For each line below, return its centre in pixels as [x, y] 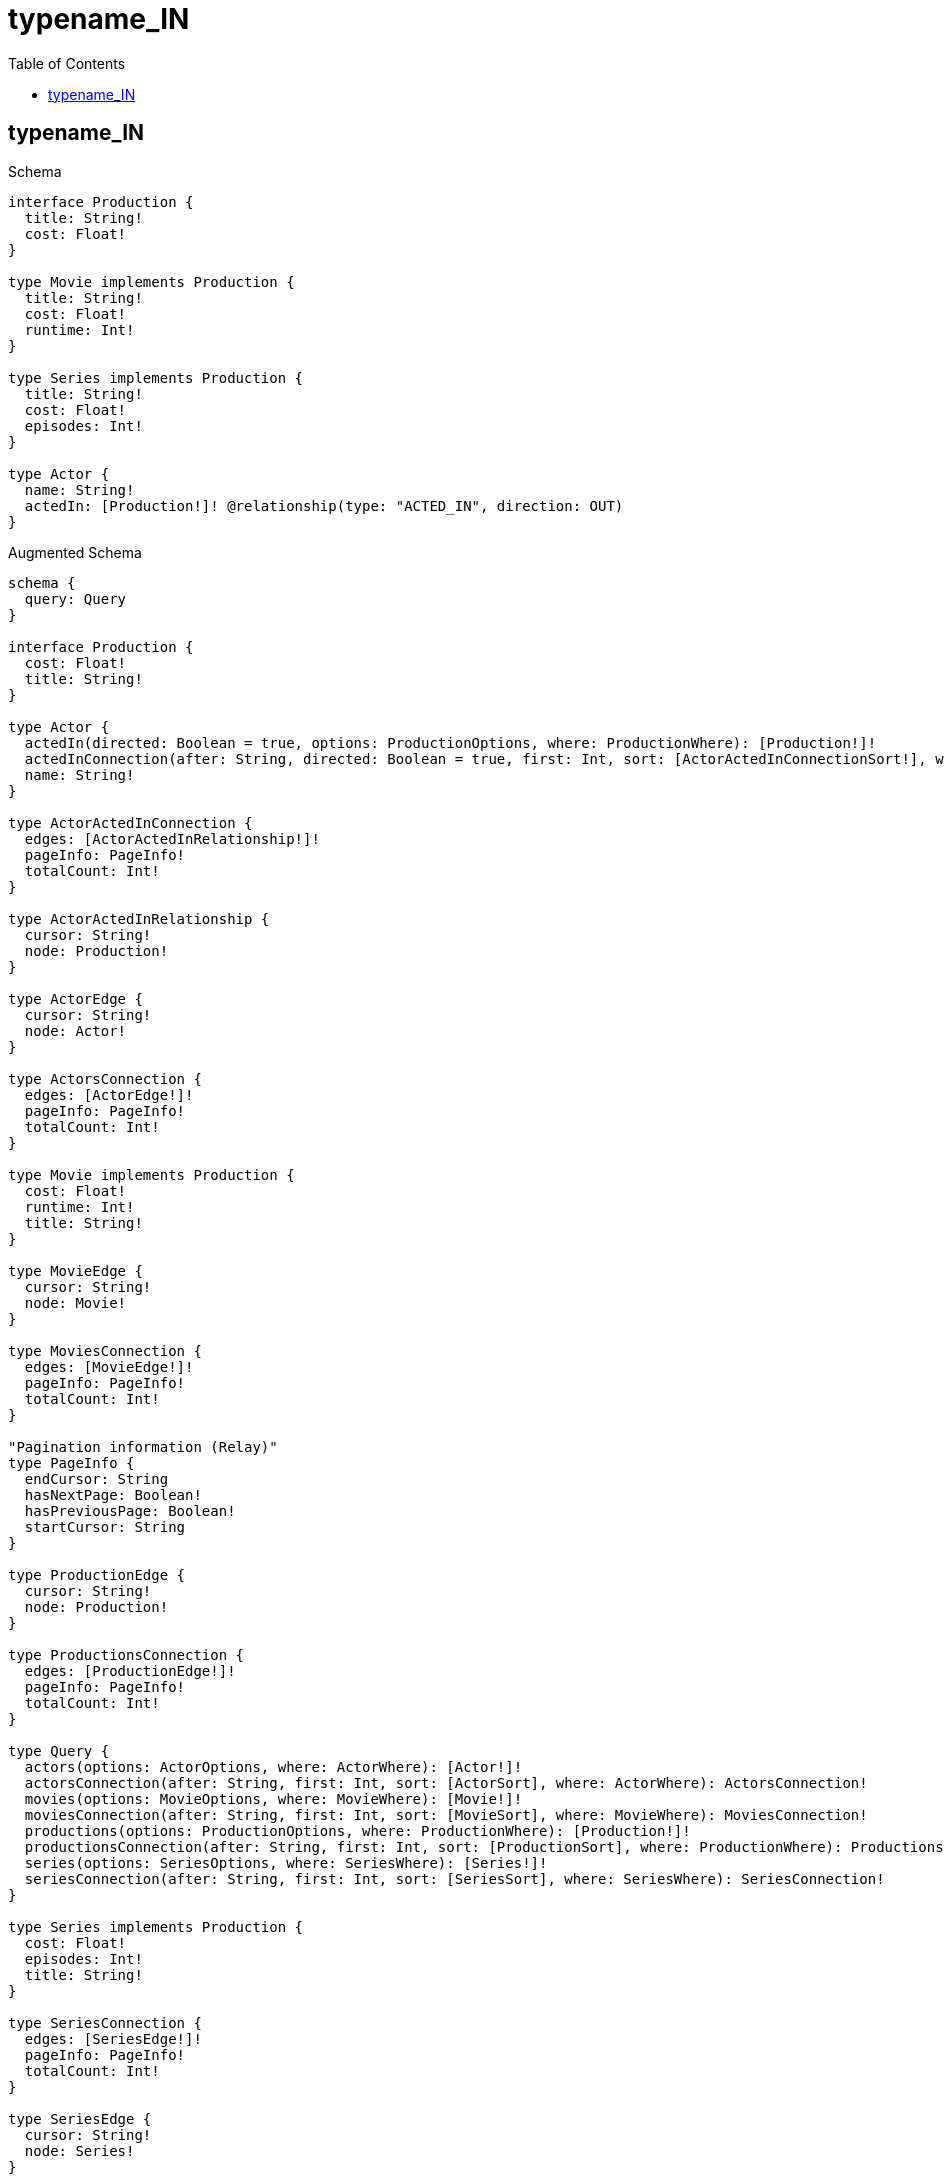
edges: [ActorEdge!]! [109, 1094]
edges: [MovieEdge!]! [109, 1366]
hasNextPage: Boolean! [113, 1494]
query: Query [75, 598]
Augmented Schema [75, 552]
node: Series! [79, 2150]
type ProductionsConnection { [126, 1654]
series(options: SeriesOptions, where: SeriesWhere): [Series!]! [286, 1862]
